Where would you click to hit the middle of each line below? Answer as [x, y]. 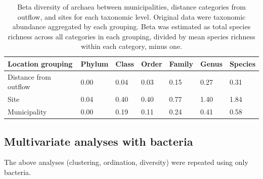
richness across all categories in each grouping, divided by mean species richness [131, 36]
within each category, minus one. [131, 46]
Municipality [27, 112]
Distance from [29, 76]
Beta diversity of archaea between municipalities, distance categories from [131, 7]
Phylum [95, 63]
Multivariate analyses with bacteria [99, 141]
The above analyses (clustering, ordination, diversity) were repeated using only [126, 162]
